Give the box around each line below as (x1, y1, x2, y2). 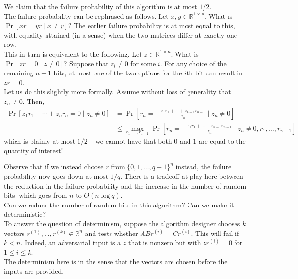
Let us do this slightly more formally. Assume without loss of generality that (4, 87, 231, 97)
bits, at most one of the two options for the (53, 68, 182, 78)
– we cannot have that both (90, 136, 172, 146)
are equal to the (198, 136, 246, 146)
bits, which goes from (4, 190, 67, 200)
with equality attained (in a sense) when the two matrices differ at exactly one (4, 29, 237, 40)
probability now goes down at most (4, 171, 109, 181)
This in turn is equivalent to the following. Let (4, 48, 142, 59)
